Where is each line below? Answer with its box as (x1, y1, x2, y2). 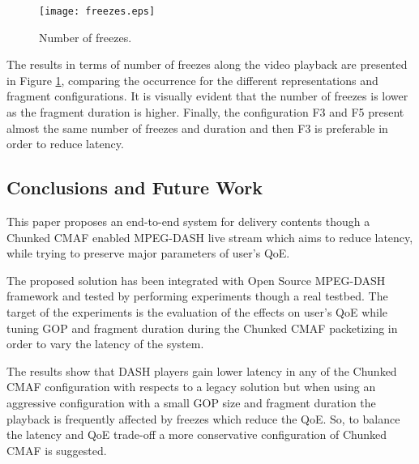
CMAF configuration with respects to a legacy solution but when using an (6, 378, 376, 395)
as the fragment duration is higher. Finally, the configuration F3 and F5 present (6, 104, 404, 121)
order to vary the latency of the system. (6, 335, 204, 352)
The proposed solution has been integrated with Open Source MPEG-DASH (6, 271, 386, 288)
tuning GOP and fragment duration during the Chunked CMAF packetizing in (6, 319, 398, 336)
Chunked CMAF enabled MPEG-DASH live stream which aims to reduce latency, (6, 228, 413, 245)
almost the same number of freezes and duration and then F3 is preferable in (6, 119, 388, 136)
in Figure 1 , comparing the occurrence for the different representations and (6, 71, 378, 88)
